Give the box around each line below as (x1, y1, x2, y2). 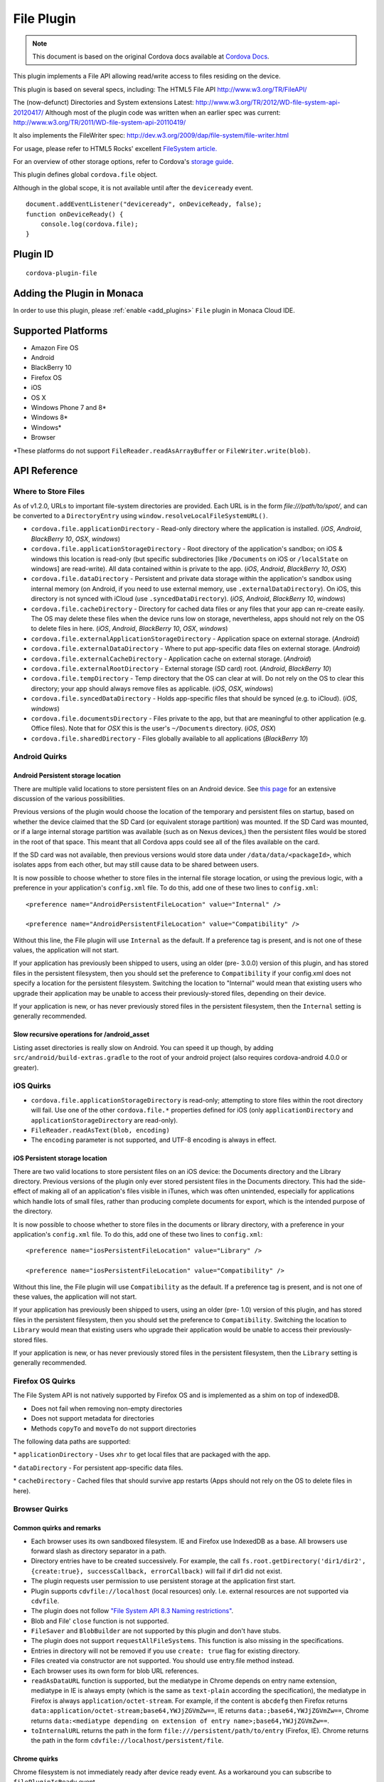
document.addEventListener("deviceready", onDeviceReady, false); (26, 200, 262, 208)
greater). (13, 1063, 39, 1072)
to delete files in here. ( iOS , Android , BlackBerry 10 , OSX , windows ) (31, 624, 228, 633)
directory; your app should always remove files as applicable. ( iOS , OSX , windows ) (31, 684, 274, 693)
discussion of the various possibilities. (13, 795, 125, 803)
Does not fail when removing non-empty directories (31, 1404, 183, 1413)
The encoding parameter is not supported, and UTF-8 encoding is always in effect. (31, 1135, 277, 1144)
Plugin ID (13, 248, 54, 260)
